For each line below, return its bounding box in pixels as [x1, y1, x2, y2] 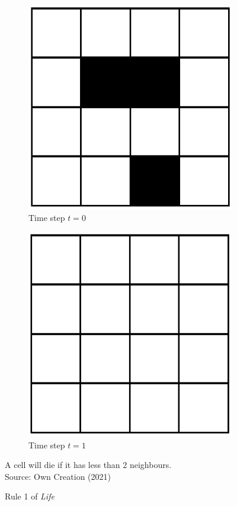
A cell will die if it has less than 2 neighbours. [5, 458, 172, 471]
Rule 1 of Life [5, 490, 55, 502]
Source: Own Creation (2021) [5, 470, 111, 482]
